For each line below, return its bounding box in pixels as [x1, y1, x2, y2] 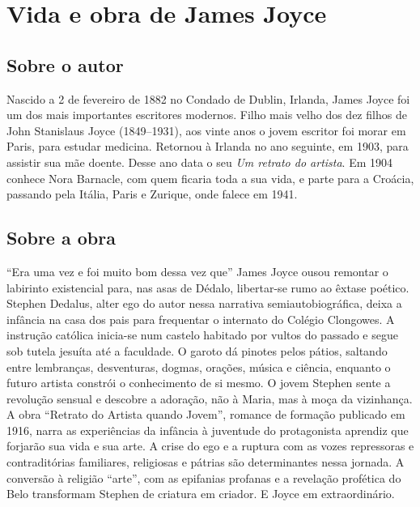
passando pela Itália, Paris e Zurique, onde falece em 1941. [6, 185, 298, 202]
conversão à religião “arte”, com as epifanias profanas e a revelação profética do [6, 469, 401, 486]
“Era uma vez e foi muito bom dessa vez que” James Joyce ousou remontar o [6, 262, 388, 279]
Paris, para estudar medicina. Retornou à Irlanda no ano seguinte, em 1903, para [6, 138, 409, 155]
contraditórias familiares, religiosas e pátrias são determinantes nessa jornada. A [6, 454, 405, 471]
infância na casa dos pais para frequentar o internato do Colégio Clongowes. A [6, 310, 395, 327]
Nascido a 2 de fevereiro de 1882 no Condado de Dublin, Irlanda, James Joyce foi [6, 90, 410, 107]
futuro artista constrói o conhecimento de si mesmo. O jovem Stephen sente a [6, 374, 391, 391]
